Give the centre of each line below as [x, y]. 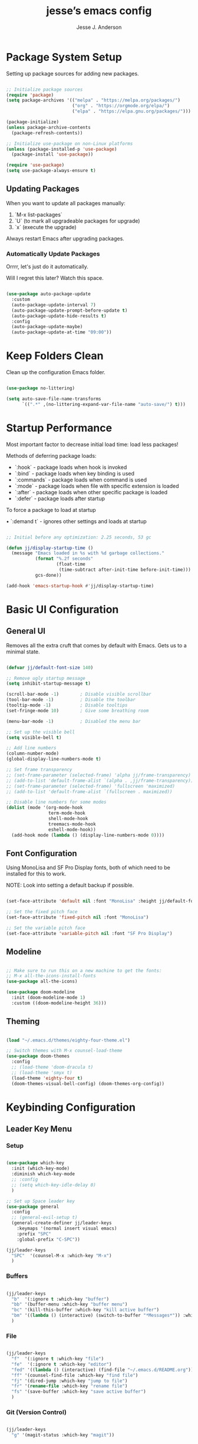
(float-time [71, 564]
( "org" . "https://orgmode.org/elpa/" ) [121, 106]
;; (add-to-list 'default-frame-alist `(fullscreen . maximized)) [89, 792]
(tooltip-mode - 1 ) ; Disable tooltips [67, 705]
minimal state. [23, 652]
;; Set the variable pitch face [46, 928]
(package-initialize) [33, 122]
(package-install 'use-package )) [52, 154]
